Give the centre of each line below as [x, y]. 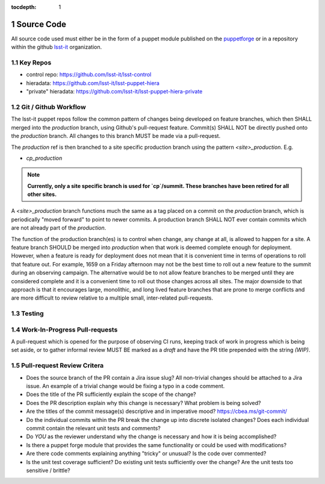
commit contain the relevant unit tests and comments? [93, 428]
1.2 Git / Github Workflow [49, 107]
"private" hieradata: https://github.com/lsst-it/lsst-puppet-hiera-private [114, 92]
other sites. [42, 194]
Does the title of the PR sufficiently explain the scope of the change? [111, 394]
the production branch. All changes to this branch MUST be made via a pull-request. [116, 136]
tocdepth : [24, 7]
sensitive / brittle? [48, 470]
